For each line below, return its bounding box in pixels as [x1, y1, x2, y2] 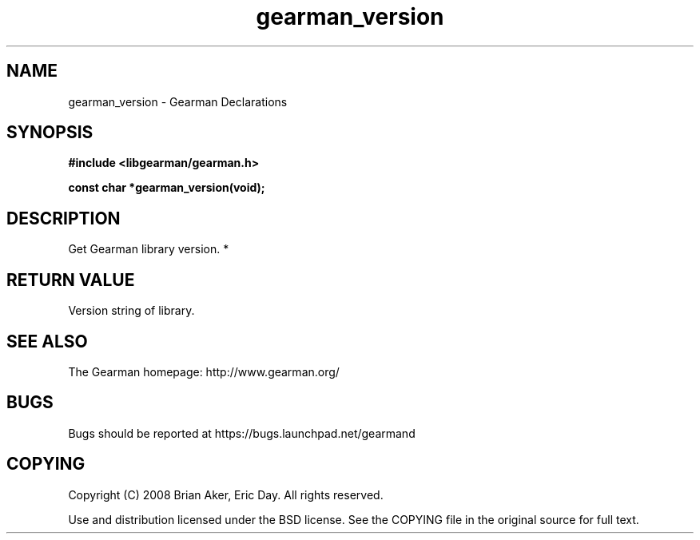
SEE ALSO [6, 331, 88, 351]
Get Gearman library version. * [68, 242, 229, 256]
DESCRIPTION [6, 208, 121, 228]
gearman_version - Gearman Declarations [68, 94, 288, 109]
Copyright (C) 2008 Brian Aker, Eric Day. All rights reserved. [68, 487, 384, 502]
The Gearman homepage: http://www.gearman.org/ [68, 364, 340, 379]
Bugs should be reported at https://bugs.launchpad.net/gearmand [68, 426, 416, 440]
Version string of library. [68, 304, 195, 318]
